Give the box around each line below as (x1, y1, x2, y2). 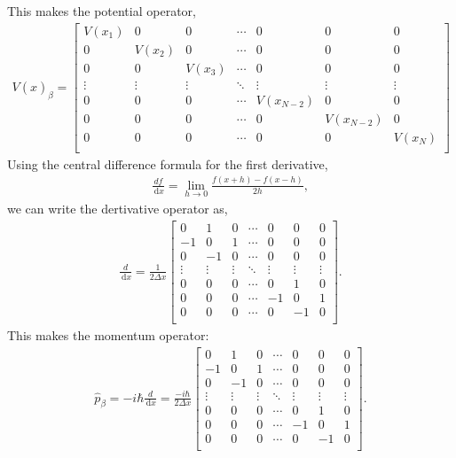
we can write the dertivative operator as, (7, 199, 228, 218)
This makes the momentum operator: (7, 325, 209, 344)
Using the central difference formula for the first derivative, (7, 154, 328, 173)
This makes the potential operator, (7, 2, 196, 19)
